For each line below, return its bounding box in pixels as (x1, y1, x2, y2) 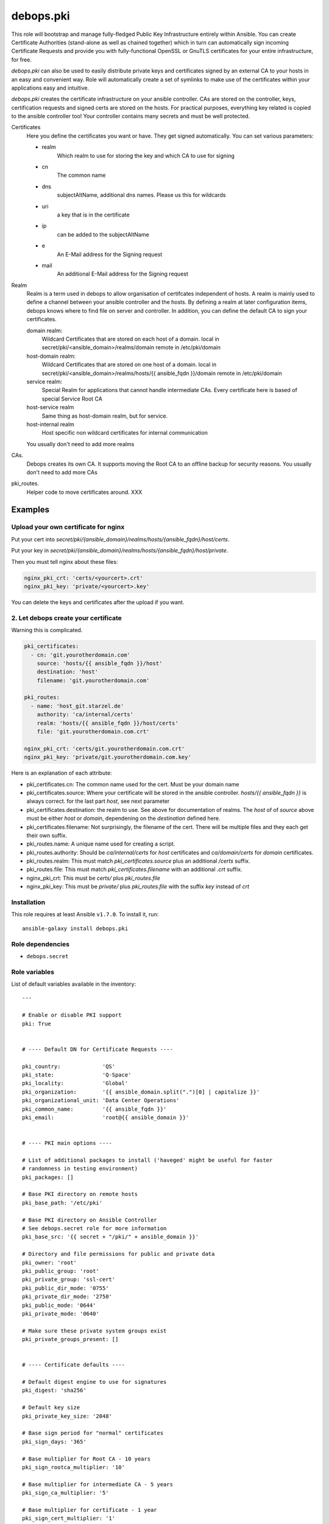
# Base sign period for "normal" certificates (22, 1430, 164, 1437)
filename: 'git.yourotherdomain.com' (37, 677, 150, 684)
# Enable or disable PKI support (22, 1012, 122, 1019)
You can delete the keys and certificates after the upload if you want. (11, 598, 185, 606)
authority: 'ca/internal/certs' (37, 711, 134, 718)
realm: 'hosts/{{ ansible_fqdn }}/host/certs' (37, 719, 179, 727)
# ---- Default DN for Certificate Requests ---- (22, 1045, 174, 1053)
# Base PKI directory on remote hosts (22, 1191, 138, 1198)
